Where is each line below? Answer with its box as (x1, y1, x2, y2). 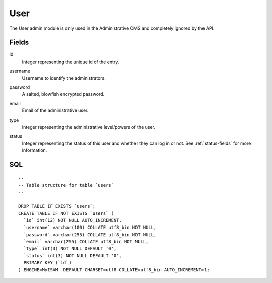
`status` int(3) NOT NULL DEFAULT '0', (23, 253, 122, 258)
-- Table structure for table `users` (18, 182, 114, 188)
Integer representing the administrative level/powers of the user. (22, 124, 156, 130)
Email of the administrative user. (22, 107, 89, 114)
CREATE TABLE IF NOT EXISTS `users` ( (18, 210, 114, 216)
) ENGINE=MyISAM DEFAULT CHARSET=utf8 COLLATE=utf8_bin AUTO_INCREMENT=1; (18, 267, 210, 272)
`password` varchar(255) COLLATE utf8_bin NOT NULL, (23, 232, 157, 237)
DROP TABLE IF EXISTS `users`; (18, 203, 96, 209)
